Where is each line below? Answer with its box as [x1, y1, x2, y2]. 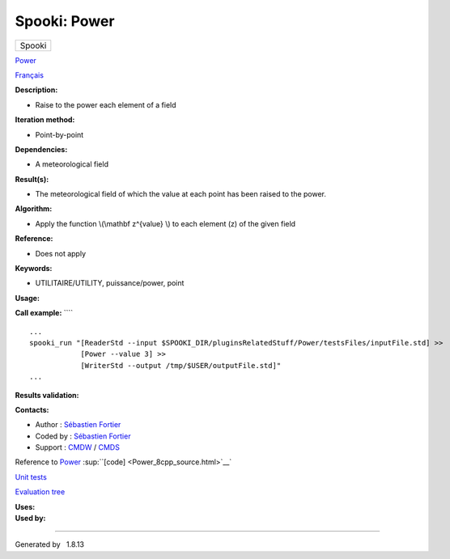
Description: [15, 85, 58, 95]
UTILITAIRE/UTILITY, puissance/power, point [35, 278, 185, 288]
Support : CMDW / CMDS [35, 443, 121, 452]
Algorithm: [15, 204, 53, 214]
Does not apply [35, 248, 87, 258]
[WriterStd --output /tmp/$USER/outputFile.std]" [80, 361, 282, 370]
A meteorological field [35, 159, 109, 169]
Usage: [15, 293, 40, 303]
